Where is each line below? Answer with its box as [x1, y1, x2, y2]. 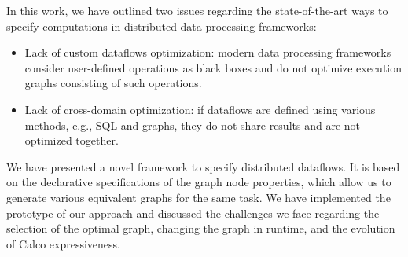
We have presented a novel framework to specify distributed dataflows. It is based [6, 158, 400, 174]
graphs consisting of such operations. [24, 75, 202, 91]
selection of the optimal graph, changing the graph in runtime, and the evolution [6, 220, 395, 237]
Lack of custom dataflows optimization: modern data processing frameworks [24, 44, 391, 61]
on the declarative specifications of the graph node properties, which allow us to [6, 174, 391, 190]
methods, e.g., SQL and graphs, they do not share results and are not [24, 116, 360, 133]
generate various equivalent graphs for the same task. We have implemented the [6, 189, 391, 205]
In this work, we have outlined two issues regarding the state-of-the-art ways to [6, 2, 388, 18]
